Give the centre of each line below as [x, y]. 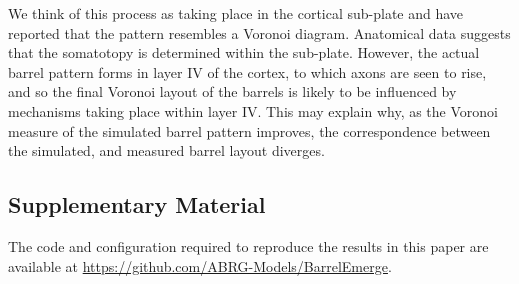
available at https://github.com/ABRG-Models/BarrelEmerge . [200, 265]
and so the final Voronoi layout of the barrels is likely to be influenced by [232, 91]
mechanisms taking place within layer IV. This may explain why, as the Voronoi [253, 110]
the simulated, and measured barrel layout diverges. [166, 150]
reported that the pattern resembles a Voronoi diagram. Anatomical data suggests [259, 32]
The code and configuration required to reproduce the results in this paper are [248, 245]
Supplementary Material [137, 204]
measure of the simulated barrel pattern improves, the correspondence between [249, 130]
